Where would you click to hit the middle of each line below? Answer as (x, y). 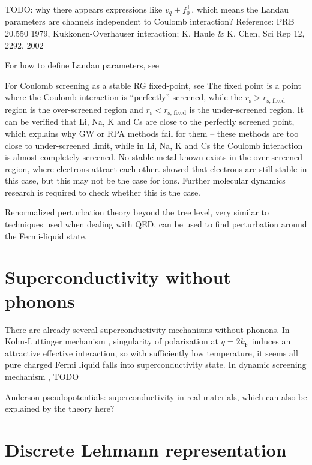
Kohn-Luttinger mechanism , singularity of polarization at (112, 341)
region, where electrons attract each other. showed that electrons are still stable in (156, 168)
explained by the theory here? (60, 408)
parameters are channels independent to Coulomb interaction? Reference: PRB (150, 21)
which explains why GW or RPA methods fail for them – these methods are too (152, 133)
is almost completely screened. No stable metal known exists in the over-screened (154, 157)
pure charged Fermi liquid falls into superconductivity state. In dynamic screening (156, 364)
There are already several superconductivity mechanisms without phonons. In (147, 329)
